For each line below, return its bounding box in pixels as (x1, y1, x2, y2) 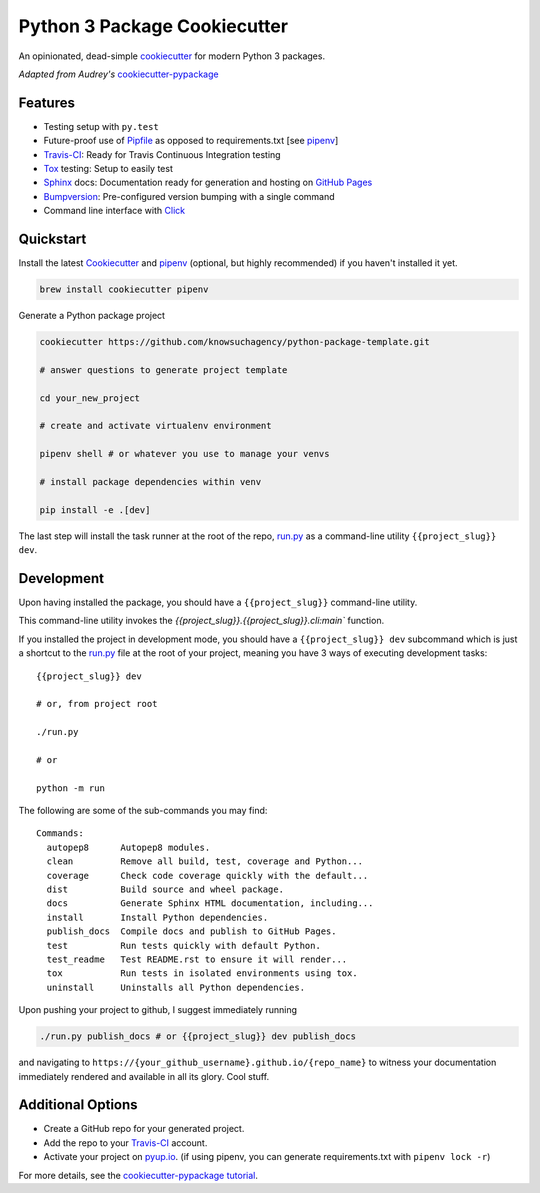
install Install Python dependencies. (46, 911, 269, 923)
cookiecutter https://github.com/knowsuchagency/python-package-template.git (39, 336, 430, 348)
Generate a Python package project (18, 310, 165, 322)
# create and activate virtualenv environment (39, 420, 272, 432)
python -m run (36, 782, 105, 794)
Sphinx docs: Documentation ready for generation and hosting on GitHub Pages (43, 176, 373, 189)
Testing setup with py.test (43, 120, 159, 132)
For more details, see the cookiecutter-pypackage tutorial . (18, 1169, 259, 1181)
